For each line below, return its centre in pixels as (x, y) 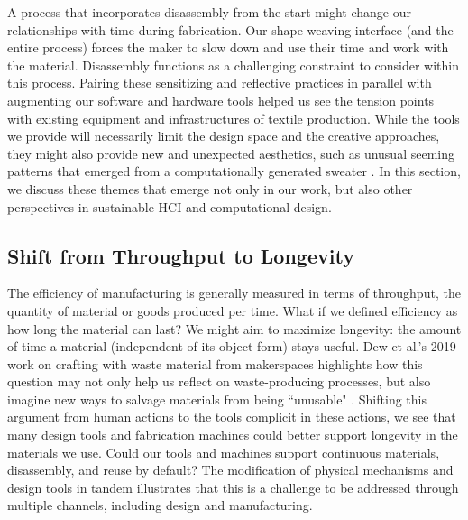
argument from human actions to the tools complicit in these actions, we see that (232, 417)
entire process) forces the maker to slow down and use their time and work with (228, 47)
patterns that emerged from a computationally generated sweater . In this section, (234, 171)
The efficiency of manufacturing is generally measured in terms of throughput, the (234, 293)
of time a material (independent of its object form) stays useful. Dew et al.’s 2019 (232, 346)
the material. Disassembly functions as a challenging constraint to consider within (233, 65)
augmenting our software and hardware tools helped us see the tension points (221, 100)
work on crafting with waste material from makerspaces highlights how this (215, 363)
